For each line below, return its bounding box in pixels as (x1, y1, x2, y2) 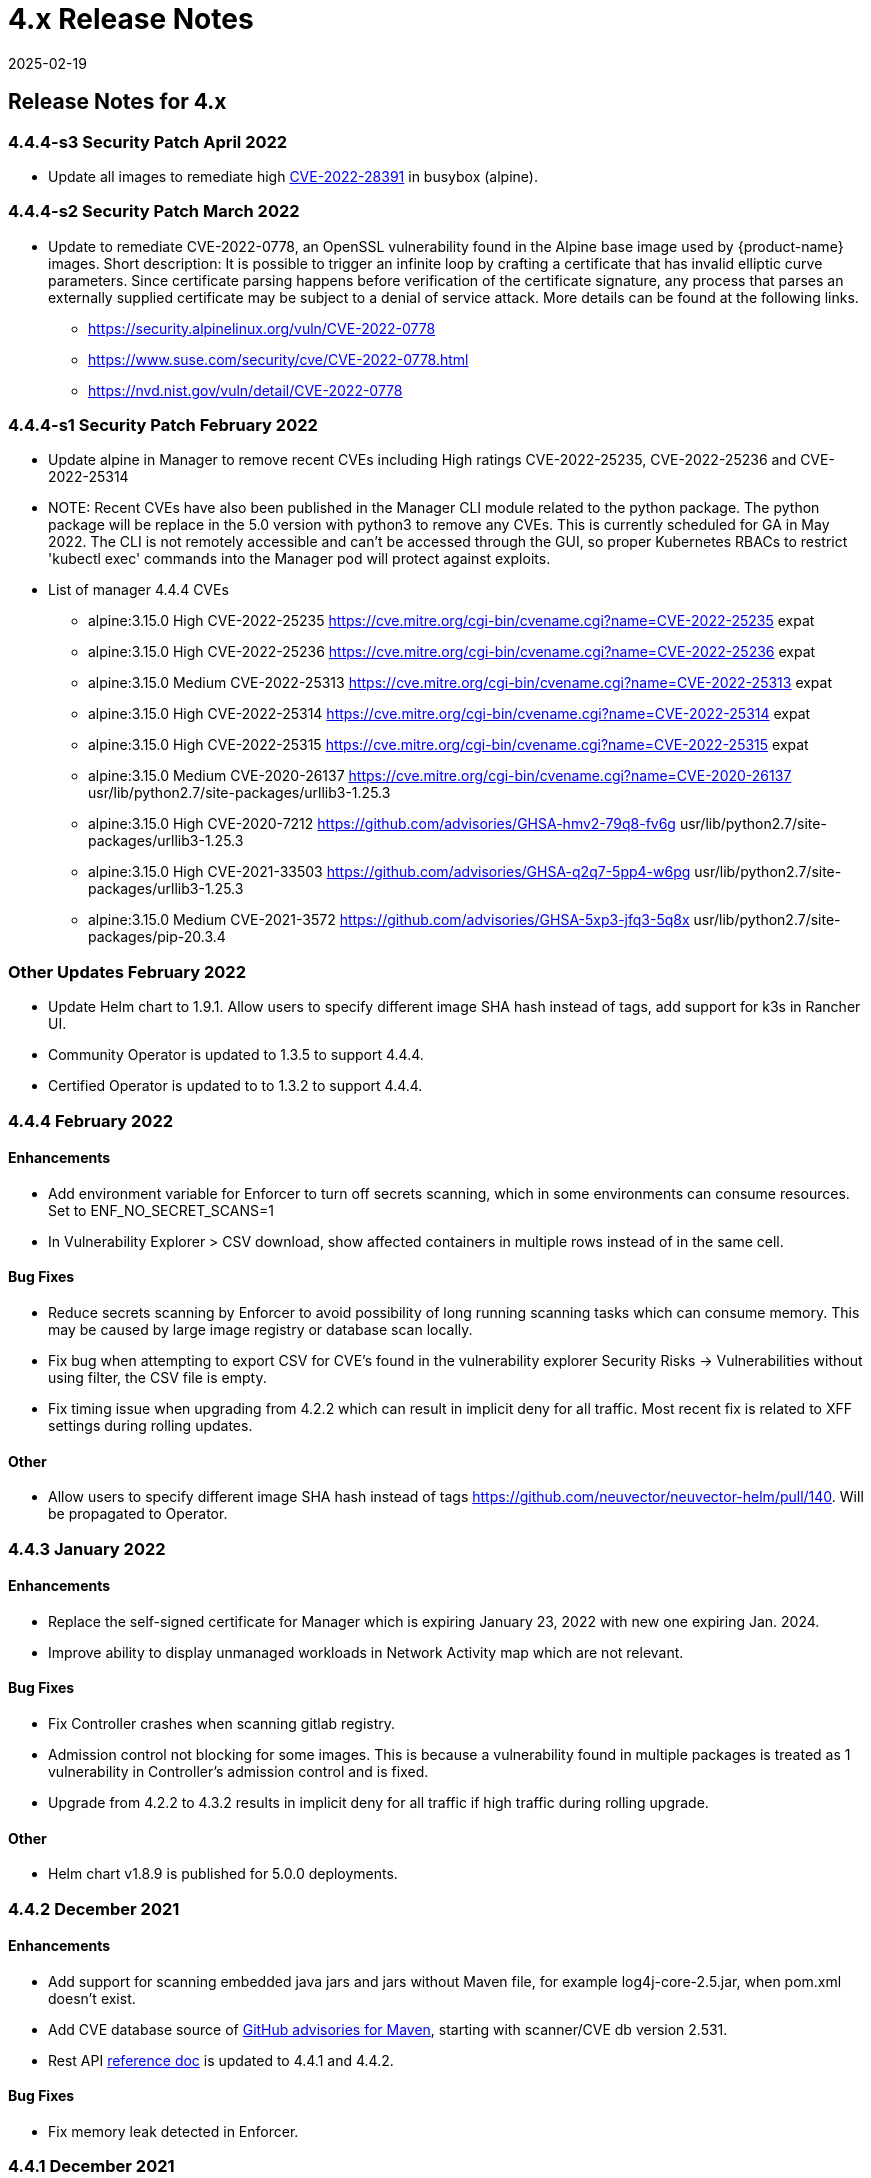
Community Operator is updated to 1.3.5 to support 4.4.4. (48, 1046, 424, 1064)
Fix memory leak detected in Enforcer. (48, 2123, 299, 2141)
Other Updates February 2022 (8, 961, 246, 982)
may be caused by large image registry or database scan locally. (48, 1321, 473, 1339)
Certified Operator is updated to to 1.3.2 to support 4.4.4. (48, 1077, 423, 1095)
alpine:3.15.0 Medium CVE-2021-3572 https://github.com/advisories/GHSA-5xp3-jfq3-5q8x (88, 911, 690, 929)
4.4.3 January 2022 (8, 1538, 166, 1559)
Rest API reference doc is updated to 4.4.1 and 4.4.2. (48, 2051, 394, 2069)
